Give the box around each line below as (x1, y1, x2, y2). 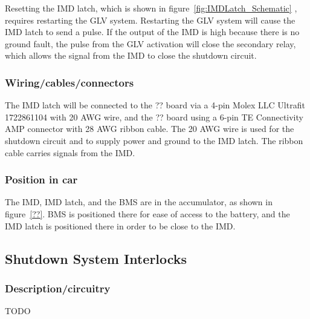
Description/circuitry (5, 280, 111, 295)
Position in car (5, 172, 78, 187)
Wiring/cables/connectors (5, 74, 134, 90)
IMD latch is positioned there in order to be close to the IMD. (5, 219, 236, 232)
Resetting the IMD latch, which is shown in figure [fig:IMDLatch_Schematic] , (5, 2, 297, 14)
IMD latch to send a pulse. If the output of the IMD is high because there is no (5, 25, 300, 38)
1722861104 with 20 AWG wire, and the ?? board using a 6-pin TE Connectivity (5, 110, 303, 123)
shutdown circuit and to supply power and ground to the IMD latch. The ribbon (5, 134, 303, 146)
